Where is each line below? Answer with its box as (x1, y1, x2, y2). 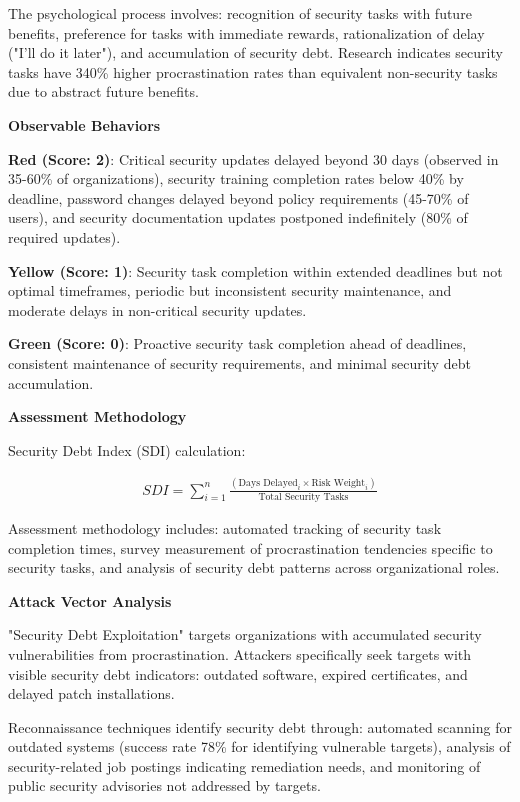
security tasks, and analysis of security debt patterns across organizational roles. (8, 557, 500, 578)
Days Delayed (238, 478, 298, 489)
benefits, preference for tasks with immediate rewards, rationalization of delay (8, 22, 485, 43)
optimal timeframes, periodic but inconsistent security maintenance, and (8, 280, 452, 301)
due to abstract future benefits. (8, 81, 199, 102)
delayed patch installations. (8, 683, 175, 704)
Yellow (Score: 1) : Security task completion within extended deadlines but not (8, 260, 503, 281)
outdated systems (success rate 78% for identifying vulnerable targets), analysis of (8, 736, 511, 757)
